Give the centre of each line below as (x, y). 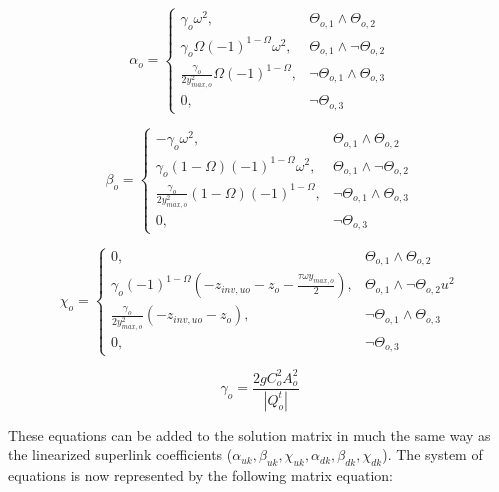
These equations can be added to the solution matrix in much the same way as (249, 434)
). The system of (432, 454)
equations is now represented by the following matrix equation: (200, 475)
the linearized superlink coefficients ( (120, 454)
